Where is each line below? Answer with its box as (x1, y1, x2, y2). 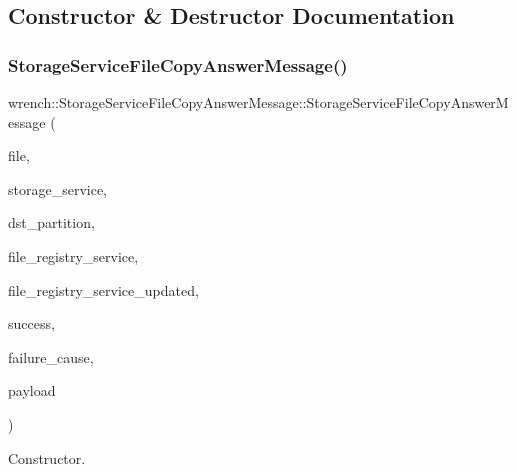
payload (8, 380, 56, 401)
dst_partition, (8, 212, 95, 233)
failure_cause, (8, 346, 94, 367)
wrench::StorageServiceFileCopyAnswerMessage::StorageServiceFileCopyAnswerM (8, 92, 509, 112)
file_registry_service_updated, (8, 279, 199, 300)
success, (8, 313, 55, 334)
